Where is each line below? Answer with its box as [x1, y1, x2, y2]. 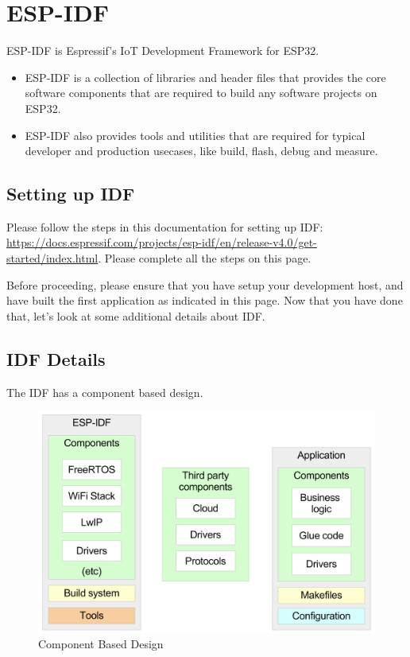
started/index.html [6, 250, 99, 266]
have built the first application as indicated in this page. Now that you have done [6, 292, 403, 309]
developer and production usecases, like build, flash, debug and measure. [25, 142, 378, 159]
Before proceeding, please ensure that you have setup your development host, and [6, 276, 404, 293]
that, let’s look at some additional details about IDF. [6, 307, 265, 324]
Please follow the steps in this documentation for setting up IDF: [6, 218, 323, 235]
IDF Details [6, 346, 106, 371]
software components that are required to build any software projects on [25, 84, 377, 101]
